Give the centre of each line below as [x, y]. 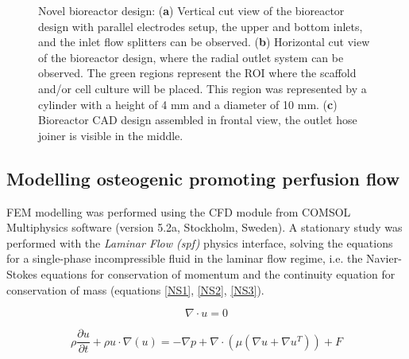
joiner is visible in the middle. [111, 135]
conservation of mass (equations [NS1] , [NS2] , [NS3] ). [135, 289]
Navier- [384, 258]
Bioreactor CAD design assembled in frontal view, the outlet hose [198, 120]
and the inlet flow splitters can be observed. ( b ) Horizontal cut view [204, 42]
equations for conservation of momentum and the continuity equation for [218, 273]
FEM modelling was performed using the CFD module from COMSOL [179, 211]
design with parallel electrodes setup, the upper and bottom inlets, [201, 26]
